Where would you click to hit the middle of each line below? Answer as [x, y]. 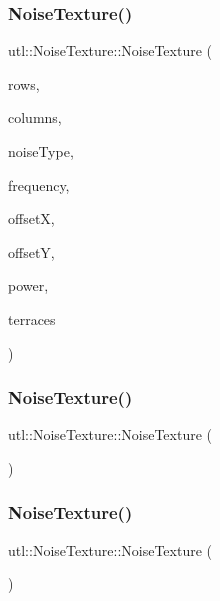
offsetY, [31, 251]
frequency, [39, 184]
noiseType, [41, 151]
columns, [35, 117]
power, [28, 285]
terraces [32, 318]
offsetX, [31, 218]
